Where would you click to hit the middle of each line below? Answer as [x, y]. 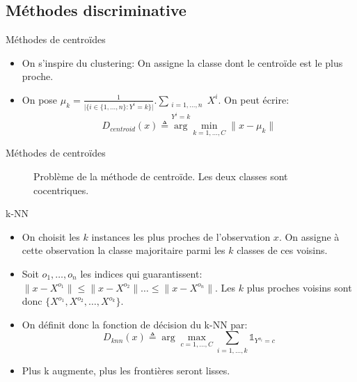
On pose [40, 99]
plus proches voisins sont [299, 287]
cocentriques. [61, 190]
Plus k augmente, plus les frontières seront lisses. [126, 370]
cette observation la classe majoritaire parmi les [124, 250]
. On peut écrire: [254, 99]
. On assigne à [309, 236]
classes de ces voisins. [282, 250]
